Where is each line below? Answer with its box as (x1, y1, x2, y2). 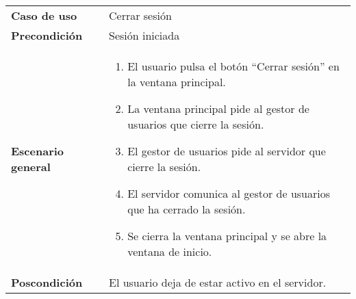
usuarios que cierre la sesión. (127, 116, 264, 132)
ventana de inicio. (127, 244, 212, 259)
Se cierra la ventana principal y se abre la (127, 228, 327, 244)
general (11, 159, 51, 174)
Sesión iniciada (109, 27, 180, 43)
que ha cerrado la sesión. (127, 201, 246, 217)
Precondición (11, 27, 83, 43)
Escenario (11, 143, 64, 159)
